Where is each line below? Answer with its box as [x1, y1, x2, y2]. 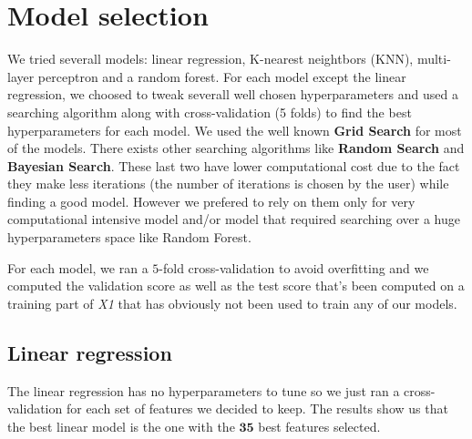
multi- [416, 49, 451, 68]
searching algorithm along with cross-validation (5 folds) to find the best [7, 102, 412, 121]
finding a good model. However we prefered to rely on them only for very [7, 191, 416, 210]
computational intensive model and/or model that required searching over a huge [7, 209, 460, 229]
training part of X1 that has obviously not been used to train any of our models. [7, 293, 457, 312]
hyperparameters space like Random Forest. [7, 228, 251, 247]
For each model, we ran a [7, 258, 149, 277]
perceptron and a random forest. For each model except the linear [37, 66, 406, 86]
